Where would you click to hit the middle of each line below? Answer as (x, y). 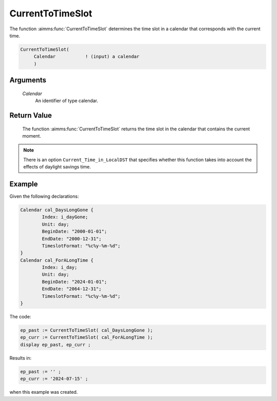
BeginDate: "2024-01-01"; (74, 282)
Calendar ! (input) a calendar (86, 57)
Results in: (21, 358)
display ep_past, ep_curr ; (55, 345)
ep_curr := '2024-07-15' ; (54, 379)
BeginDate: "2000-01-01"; (74, 232)
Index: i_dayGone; (65, 217)
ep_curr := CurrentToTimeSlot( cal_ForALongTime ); (87, 337)
